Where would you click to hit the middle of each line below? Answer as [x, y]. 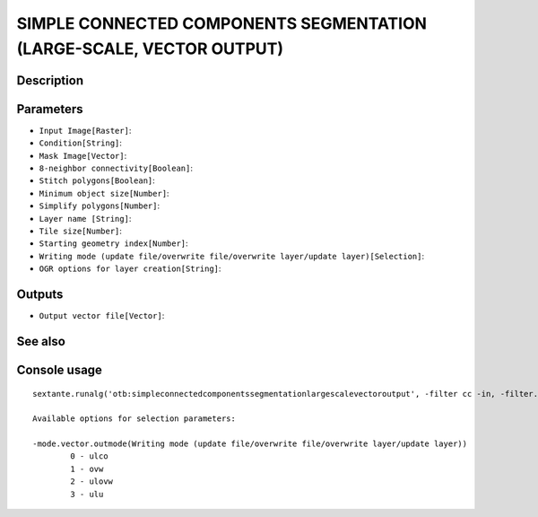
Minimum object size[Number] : [104, 193]
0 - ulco [89, 456]
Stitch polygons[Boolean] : [97, 180]
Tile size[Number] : [81, 231]
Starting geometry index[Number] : [113, 243]
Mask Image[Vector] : [83, 155]
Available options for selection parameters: [134, 419]
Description [50, 80]
